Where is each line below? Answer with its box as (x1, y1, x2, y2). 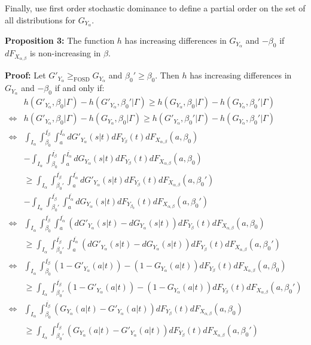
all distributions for (5, 13, 76, 26)
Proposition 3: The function (5, 34, 115, 47)
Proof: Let (5, 69, 46, 81)
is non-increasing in (29, 47, 101, 59)
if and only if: (54, 81, 105, 94)
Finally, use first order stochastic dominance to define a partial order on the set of (5, 2, 306, 14)
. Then (155, 69, 179, 81)
